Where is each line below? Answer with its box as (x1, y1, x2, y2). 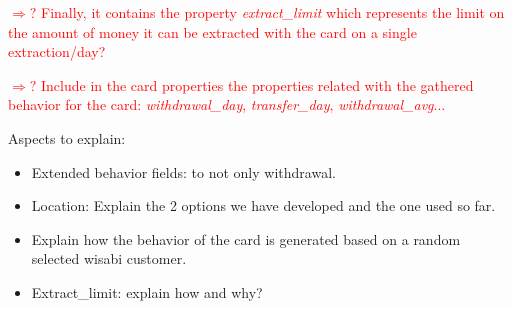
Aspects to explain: (8, 127, 126, 148)
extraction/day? (8, 41, 106, 62)
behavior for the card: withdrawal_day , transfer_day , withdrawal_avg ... (8, 94, 446, 115)
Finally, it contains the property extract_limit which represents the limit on (41, 2, 505, 22)
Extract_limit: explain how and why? (31, 281, 263, 302)
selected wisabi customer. (31, 248, 187, 269)
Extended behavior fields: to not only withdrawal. (31, 161, 336, 182)
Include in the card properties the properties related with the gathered (41, 74, 474, 95)
